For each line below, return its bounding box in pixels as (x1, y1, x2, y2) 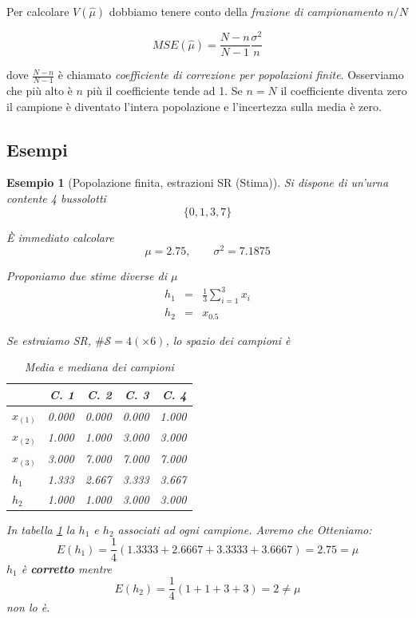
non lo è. (6, 599, 50, 616)
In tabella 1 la (6, 521, 75, 537)
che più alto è (6, 81, 73, 98)
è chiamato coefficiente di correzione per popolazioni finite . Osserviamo (57, 66, 404, 83)
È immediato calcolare (6, 228, 114, 245)
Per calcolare (6, 3, 69, 19)
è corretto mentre (21, 560, 112, 576)
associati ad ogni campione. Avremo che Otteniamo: (117, 521, 372, 537)
